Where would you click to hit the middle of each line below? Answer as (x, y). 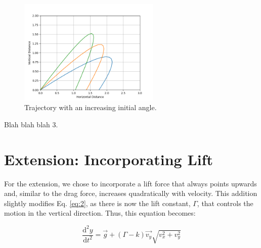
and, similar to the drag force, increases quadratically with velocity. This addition (131, 193)
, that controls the (225, 203)
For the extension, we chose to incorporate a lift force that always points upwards (130, 183)
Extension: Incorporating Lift (109, 159)
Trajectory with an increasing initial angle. (91, 107)
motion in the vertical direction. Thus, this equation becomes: (100, 213)
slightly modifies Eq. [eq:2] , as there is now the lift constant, (97, 203)
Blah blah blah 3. (31, 124)
